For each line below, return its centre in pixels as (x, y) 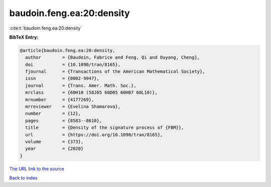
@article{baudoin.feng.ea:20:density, (67, 50)
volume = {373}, (54, 142)
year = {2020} (54, 149)
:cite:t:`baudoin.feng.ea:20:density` (46, 28)
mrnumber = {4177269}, (60, 100)
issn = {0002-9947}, (62, 78)
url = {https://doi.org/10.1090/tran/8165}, (94, 135)
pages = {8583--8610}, (64, 121)
